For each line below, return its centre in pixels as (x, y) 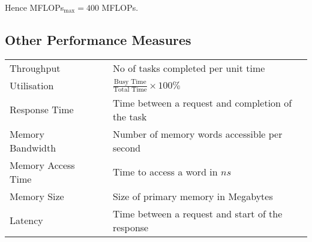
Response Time (42, 110)
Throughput (35, 68)
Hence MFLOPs (34, 7)
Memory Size (37, 196)
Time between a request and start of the (197, 213)
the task (130, 116)
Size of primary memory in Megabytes (193, 196)
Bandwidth (33, 147)
